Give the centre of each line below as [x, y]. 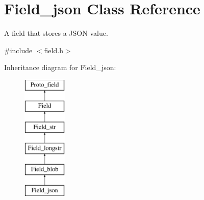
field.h [54, 50]
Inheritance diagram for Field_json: [60, 67]
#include [18, 50]
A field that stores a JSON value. [56, 33]
